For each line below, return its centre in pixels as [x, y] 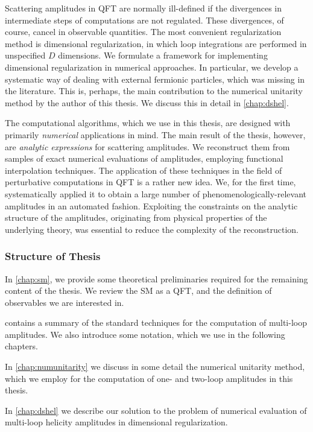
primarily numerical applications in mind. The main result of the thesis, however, [155, 134]
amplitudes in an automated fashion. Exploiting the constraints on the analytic [151, 205]
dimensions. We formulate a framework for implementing [163, 55]
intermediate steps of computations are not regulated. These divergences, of [144, 20]
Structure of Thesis [53, 256]
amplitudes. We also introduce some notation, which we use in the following [145, 334]
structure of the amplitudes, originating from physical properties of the [136, 218]
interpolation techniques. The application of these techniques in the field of [144, 170]
